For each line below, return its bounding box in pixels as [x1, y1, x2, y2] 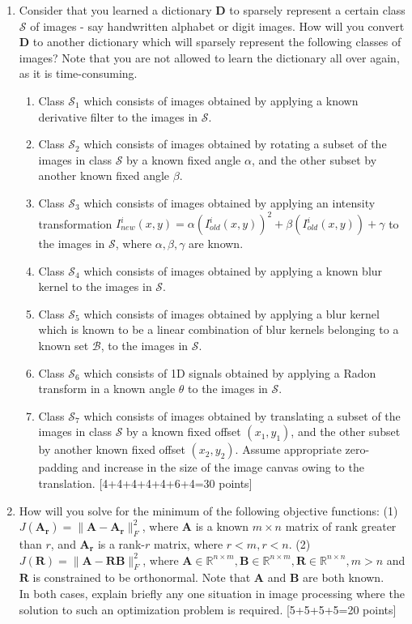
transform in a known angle [38, 380, 176, 397]
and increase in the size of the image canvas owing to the [82, 459, 364, 476]
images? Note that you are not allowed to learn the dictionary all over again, [19, 49, 400, 66]
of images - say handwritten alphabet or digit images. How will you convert [30, 17, 405, 34]
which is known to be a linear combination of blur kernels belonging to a [38, 321, 399, 338]
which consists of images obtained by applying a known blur [83, 262, 383, 279]
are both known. [303, 569, 384, 586]
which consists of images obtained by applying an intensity [83, 194, 376, 211]
